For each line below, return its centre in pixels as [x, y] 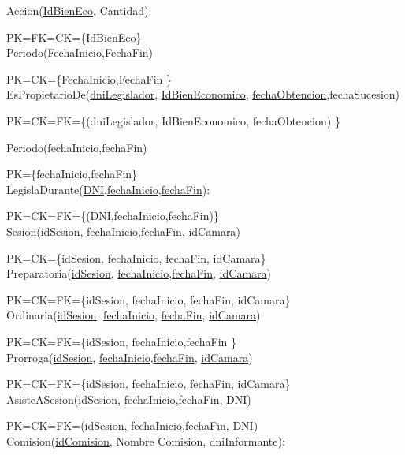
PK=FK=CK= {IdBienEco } [74, 37]
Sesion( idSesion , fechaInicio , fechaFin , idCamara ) [123, 231]
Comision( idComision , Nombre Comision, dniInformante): [146, 440]
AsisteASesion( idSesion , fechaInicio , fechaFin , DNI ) [129, 399]
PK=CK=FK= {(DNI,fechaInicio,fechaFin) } [113, 216]
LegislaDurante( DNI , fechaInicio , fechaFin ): [108, 189]
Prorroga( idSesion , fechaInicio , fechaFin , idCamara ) [130, 357]
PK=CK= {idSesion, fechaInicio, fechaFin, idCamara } [136, 257]
